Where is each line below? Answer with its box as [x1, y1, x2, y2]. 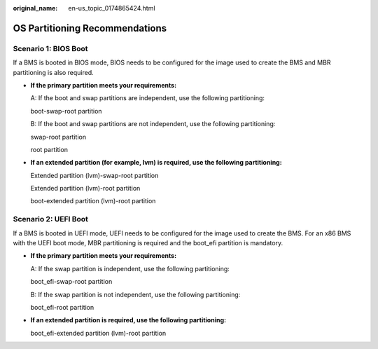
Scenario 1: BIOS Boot [13, 43, 88, 53]
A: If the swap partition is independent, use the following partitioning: [30, 264, 230, 273]
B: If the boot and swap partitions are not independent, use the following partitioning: [30, 120, 276, 128]
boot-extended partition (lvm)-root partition [30, 197, 156, 205]
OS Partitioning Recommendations [13, 22, 167, 34]
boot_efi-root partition [30, 303, 94, 311]
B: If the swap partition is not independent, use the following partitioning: [30, 290, 241, 299]
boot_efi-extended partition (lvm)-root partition [30, 329, 167, 337]
